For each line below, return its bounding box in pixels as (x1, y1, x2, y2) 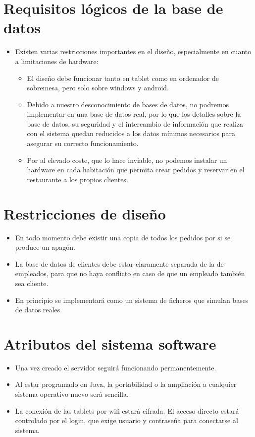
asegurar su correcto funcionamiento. (27, 138, 139, 148)
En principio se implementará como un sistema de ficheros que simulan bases (15, 294, 249, 305)
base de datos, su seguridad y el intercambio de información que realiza (27, 118, 243, 129)
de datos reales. (15, 304, 62, 315)
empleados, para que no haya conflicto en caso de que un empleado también (15, 268, 245, 279)
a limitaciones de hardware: (15, 56, 99, 66)
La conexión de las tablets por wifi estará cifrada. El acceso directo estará (15, 405, 239, 416)
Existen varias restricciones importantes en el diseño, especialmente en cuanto (15, 46, 252, 57)
